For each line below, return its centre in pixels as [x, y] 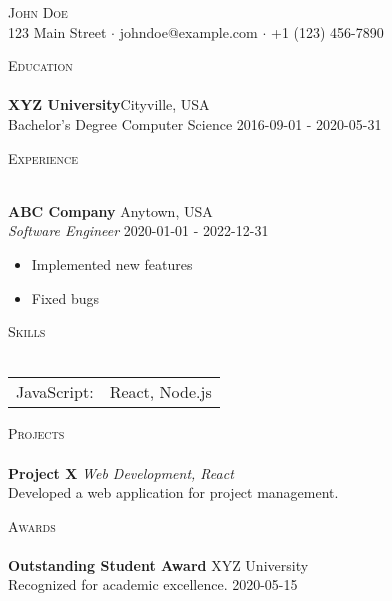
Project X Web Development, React [121, 472]
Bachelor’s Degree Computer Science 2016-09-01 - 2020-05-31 [195, 123]
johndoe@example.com [188, 31]
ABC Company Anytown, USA [110, 210]
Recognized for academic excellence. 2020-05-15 [153, 584]
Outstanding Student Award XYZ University [158, 564]
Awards [32, 525]
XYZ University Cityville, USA [109, 104]
